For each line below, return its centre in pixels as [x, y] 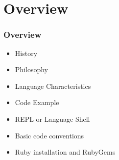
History [26, 53]
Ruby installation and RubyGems [65, 152]
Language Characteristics [53, 86]
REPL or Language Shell [52, 119]
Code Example [37, 102]
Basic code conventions [49, 135]
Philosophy [31, 69]
